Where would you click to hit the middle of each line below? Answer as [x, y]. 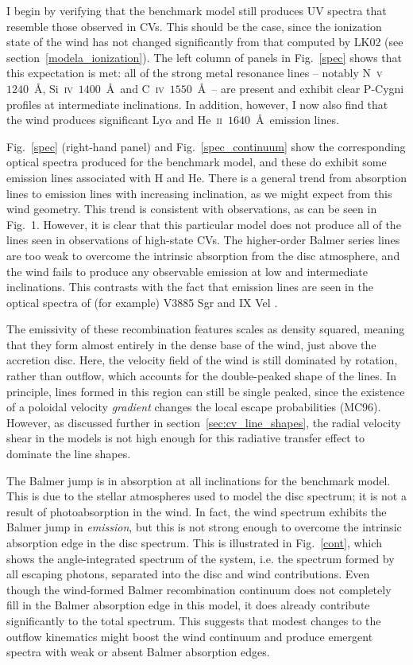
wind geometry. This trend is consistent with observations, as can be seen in [192, 209]
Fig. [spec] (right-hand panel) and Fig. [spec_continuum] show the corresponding [206, 146]
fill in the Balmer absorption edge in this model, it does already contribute [188, 605]
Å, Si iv [53, 88]
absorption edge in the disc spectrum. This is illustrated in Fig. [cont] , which [194, 542]
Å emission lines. [297, 120]
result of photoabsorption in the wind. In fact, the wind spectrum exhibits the [197, 511]
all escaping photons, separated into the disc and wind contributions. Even [188, 574]
